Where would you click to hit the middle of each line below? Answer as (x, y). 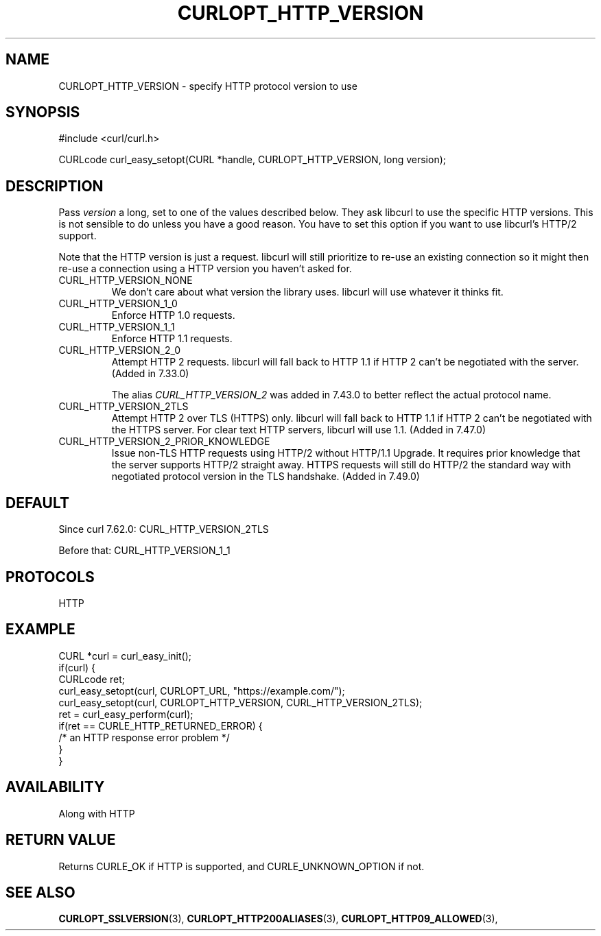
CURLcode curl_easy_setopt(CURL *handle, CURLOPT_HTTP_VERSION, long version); (252, 160)
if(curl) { (77, 667)
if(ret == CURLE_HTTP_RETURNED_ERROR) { (161, 725)
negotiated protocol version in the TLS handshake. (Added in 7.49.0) (266, 477)
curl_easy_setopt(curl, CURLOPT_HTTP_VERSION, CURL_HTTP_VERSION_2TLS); (240, 702)
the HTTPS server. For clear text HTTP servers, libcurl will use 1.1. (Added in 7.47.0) (299, 430)
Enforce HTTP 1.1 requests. (172, 339)
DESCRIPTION (55, 186)
